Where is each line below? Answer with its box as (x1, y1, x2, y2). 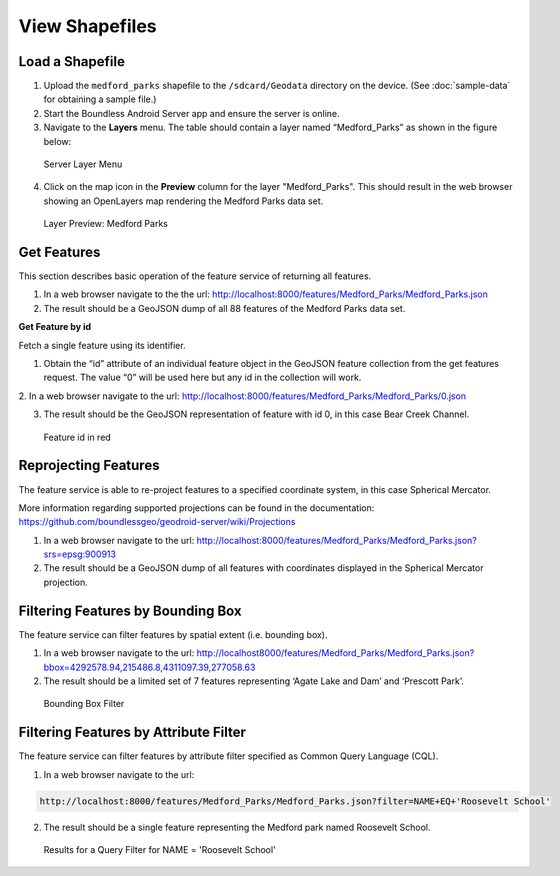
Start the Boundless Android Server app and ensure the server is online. (43, 107, 340, 119)
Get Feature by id (18, 321, 92, 333)
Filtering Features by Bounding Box (18, 602, 242, 619)
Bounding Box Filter (43, 698, 125, 710)
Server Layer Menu (43, 158, 123, 170)
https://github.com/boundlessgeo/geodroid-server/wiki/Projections (18, 516, 296, 528)
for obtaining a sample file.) (43, 93, 157, 105)
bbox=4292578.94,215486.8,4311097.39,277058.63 (43, 661, 256, 673)
